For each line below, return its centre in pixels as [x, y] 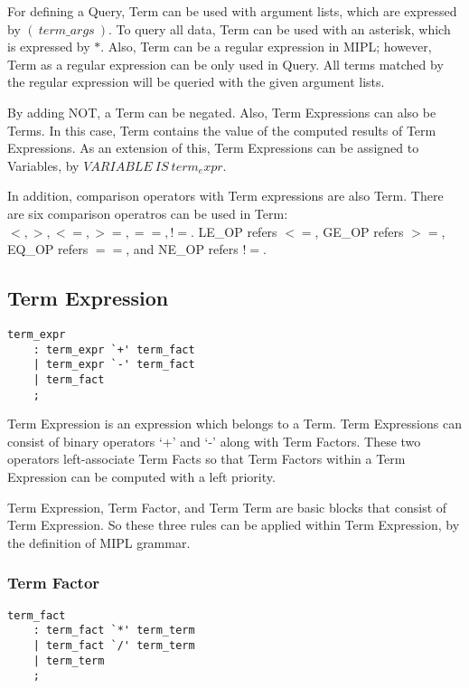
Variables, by [43, 165]
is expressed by [49, 47]
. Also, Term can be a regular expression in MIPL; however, [266, 47]
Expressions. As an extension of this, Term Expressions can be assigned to [213, 148]
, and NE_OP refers [182, 249]
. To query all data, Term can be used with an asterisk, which [280, 28]
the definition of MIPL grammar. [99, 542]
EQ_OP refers [48, 249]
